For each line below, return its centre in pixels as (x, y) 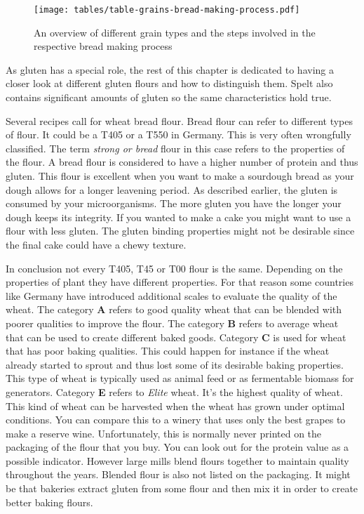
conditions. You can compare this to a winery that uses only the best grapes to (176, 420)
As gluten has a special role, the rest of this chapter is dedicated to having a (170, 69)
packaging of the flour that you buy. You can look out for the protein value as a (177, 447)
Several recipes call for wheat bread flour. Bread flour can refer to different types (180, 120)
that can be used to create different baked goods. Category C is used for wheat (176, 337)
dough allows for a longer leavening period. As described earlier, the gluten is (172, 189)
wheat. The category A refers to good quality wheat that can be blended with (174, 309)
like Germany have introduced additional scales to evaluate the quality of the (171, 295)
